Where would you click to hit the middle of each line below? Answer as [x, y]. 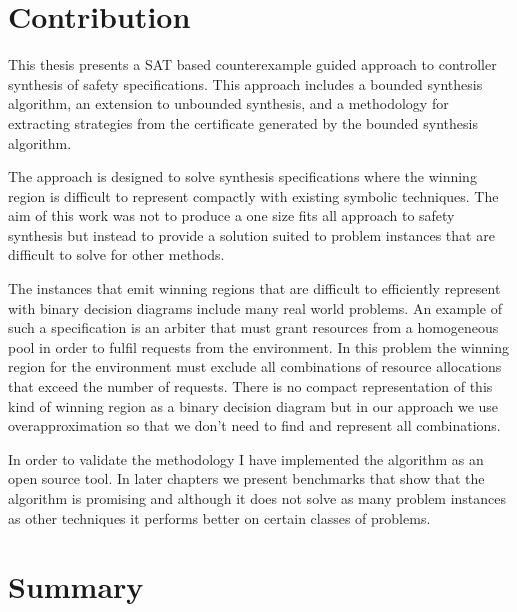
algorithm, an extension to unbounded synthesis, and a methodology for [228, 103]
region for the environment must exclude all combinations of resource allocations [255, 366]
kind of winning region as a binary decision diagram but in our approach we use [253, 405]
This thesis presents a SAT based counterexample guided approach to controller [252, 64]
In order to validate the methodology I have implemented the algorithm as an [246, 458]
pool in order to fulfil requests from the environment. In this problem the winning [259, 346]
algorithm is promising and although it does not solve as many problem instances [257, 498]
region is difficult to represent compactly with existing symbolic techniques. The [253, 195]
